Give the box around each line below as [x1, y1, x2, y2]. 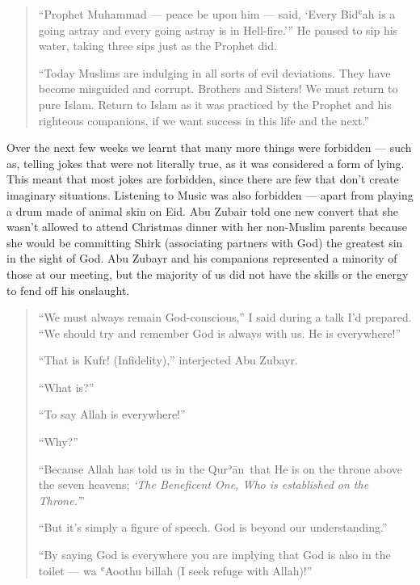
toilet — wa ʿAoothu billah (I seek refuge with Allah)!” [38, 562, 313, 579]
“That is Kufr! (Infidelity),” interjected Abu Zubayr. [38, 351, 298, 368]
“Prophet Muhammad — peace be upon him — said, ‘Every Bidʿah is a [38, 6, 396, 22]
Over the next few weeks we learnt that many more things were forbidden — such [6, 139, 412, 156]
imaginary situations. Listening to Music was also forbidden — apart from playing [6, 186, 414, 203]
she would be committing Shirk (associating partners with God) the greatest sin [6, 234, 403, 250]
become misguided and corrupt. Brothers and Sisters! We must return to [38, 80, 398, 97]
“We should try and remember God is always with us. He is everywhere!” [38, 324, 401, 341]
